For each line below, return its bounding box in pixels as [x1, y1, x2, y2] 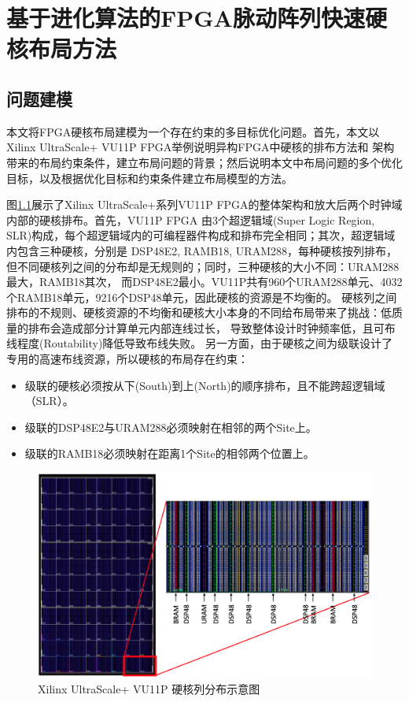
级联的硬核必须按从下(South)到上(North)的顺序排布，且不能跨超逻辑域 [24, 377, 385, 393]
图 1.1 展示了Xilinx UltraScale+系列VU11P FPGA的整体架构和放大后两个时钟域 [6, 196, 403, 213]
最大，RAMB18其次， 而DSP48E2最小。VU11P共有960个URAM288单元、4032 [6, 273, 403, 290]
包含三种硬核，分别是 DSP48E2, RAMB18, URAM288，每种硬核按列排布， [17, 242, 398, 258]
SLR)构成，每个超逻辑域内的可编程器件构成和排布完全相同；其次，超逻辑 [6, 227, 385, 243]
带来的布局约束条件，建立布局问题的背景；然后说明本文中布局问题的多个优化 [6, 154, 403, 170]
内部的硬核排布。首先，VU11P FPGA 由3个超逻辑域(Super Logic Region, [6, 211, 375, 228]
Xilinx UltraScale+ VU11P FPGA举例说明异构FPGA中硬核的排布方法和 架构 [6, 139, 395, 155]
